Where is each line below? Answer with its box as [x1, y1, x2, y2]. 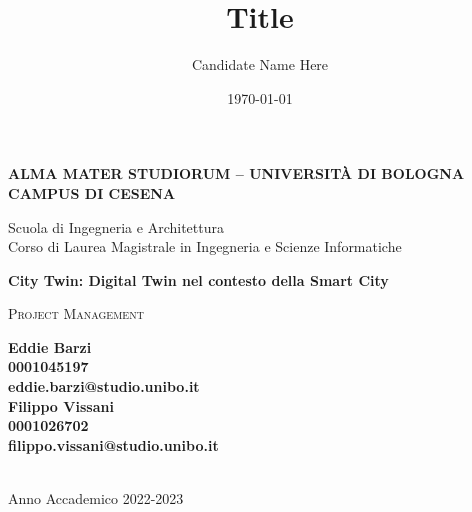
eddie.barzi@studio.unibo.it [8, 376, 200, 397]
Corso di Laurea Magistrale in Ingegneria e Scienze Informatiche [8, 236, 402, 257]
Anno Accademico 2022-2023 [8, 488, 184, 509]
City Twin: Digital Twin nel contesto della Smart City [8, 269, 389, 290]
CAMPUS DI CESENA [8, 182, 176, 203]
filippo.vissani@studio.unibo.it [8, 434, 219, 455]
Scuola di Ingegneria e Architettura [8, 216, 224, 237]
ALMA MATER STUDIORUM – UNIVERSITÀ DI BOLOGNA [8, 163, 465, 184]
